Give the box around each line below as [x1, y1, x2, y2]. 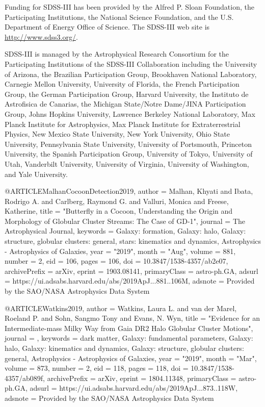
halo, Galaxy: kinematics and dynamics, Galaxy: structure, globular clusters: [5, 343, 244, 353]
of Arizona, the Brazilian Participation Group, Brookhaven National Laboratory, [5, 68, 257, 79]
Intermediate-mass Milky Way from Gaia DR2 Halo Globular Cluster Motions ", [5, 322, 253, 333]
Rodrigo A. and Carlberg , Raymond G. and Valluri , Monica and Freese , [5, 195, 229, 206]
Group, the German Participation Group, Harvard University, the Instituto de [5, 88, 249, 99]
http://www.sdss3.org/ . [5, 31, 78, 42]
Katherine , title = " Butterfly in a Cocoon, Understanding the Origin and [5, 206, 233, 216]
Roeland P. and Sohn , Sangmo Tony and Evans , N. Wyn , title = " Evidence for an [5, 313, 260, 323]
